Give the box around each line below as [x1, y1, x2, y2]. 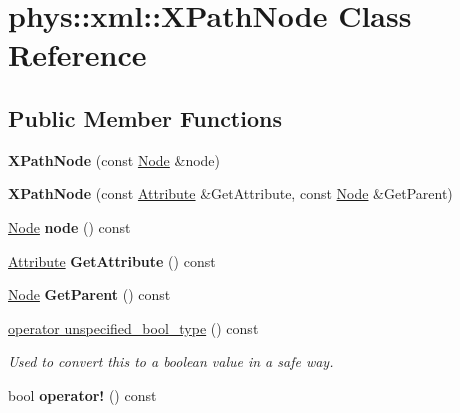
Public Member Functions [8, 102, 282, 133]
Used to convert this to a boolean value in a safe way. [8, 351, 334, 372]
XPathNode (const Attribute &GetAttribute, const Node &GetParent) [8, 183, 453, 204]
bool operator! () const [8, 384, 157, 405]
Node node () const [8, 216, 131, 237]
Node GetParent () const [8, 284, 171, 305]
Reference [8, 34, 147, 75]
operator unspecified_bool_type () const [8, 317, 259, 338]
